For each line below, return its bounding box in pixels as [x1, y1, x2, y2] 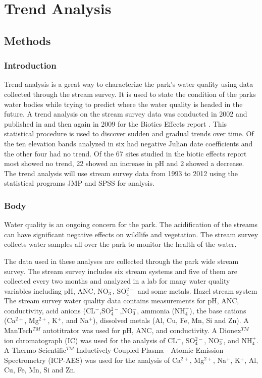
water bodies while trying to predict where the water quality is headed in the [4, 98, 243, 109]
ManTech [4, 325, 33, 336]
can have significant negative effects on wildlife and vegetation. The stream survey [4, 229, 258, 239]
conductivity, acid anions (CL [4, 305, 95, 315]
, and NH [223, 335, 252, 345]
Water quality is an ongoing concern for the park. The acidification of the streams [4, 219, 258, 230]
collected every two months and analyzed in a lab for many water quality [4, 276, 230, 286]
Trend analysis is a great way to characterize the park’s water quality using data [4, 79, 253, 89]
